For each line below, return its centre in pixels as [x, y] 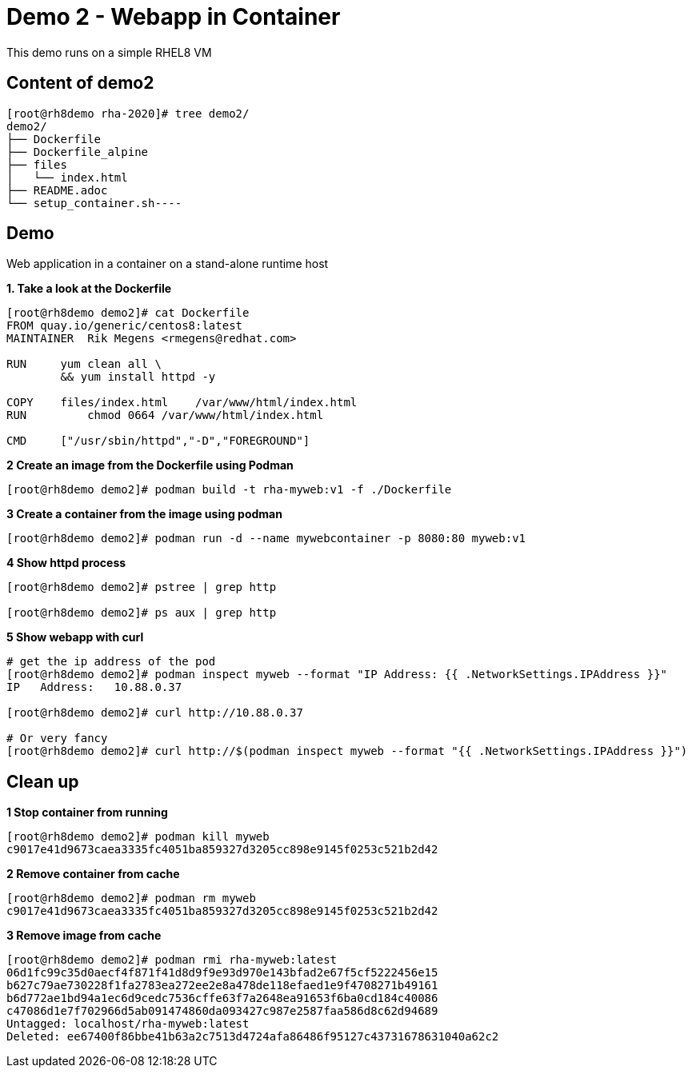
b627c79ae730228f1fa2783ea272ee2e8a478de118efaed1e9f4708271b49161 [222, 986]
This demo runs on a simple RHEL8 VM [109, 52]
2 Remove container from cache [93, 874]
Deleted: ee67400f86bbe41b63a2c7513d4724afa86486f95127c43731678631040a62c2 [253, 1037]
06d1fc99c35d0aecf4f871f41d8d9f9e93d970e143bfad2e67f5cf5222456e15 [222, 973]
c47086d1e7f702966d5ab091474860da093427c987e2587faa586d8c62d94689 [222, 1011]
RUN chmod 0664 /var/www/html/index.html [165, 415]
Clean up [43, 781]
